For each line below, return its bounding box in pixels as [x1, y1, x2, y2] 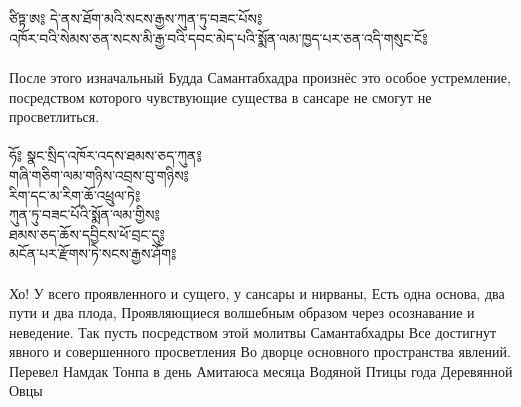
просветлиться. [9, 106, 100, 127]
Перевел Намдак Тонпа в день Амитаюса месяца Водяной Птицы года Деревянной [9, 360, 513, 381]
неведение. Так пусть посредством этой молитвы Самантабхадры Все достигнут [9, 321, 497, 342]
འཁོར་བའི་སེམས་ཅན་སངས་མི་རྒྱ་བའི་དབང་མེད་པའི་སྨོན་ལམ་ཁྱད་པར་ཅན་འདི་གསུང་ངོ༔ [9, 27, 428, 48]
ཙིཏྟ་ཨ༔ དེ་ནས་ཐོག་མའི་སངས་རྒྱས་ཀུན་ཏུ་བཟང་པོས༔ [9, 8, 263, 29]
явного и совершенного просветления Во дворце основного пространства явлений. [9, 341, 511, 362]
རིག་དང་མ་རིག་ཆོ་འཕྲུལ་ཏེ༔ [9, 184, 141, 205]
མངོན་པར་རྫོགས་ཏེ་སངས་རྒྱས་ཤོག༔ [9, 243, 177, 264]
